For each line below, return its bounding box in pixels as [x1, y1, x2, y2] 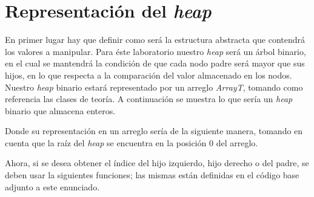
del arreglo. [216, 136, 258, 149]
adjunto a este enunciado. [5, 180, 100, 193]
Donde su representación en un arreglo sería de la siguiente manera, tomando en [5, 124, 303, 137]
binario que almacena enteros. [5, 104, 116, 117]
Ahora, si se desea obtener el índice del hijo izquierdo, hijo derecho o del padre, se [5, 157, 309, 169]
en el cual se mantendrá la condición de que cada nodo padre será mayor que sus [5, 57, 305, 69]
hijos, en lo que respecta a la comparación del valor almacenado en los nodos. [5, 68, 292, 81]
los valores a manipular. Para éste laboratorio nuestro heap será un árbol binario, [5, 45, 306, 57]
